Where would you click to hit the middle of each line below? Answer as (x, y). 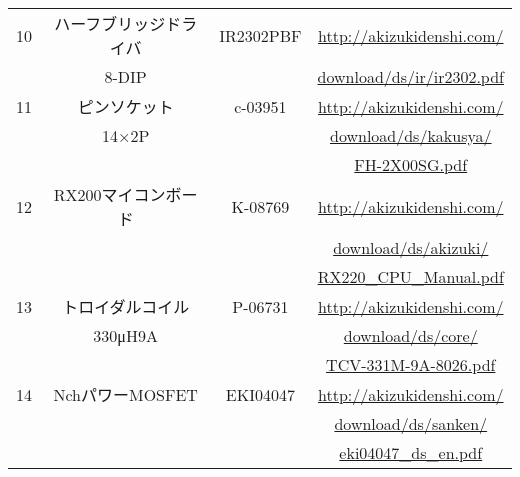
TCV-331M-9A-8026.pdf (411, 364)
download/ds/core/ (410, 335)
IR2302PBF (260, 35)
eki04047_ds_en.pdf (411, 452)
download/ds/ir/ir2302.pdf (410, 76)
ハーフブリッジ (110, 23)
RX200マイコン (109, 194)
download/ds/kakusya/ (410, 135)
